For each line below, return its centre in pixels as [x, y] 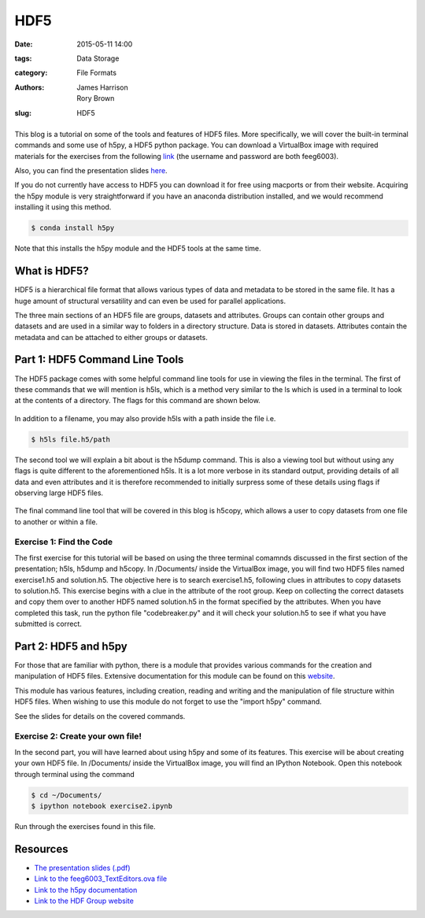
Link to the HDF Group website [84, 901]
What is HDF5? [52, 271]
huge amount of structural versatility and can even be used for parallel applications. [150, 301]
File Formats [97, 73]
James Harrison [103, 87]
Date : [24, 44]
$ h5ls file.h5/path [70, 439]
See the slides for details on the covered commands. [100, 716]
